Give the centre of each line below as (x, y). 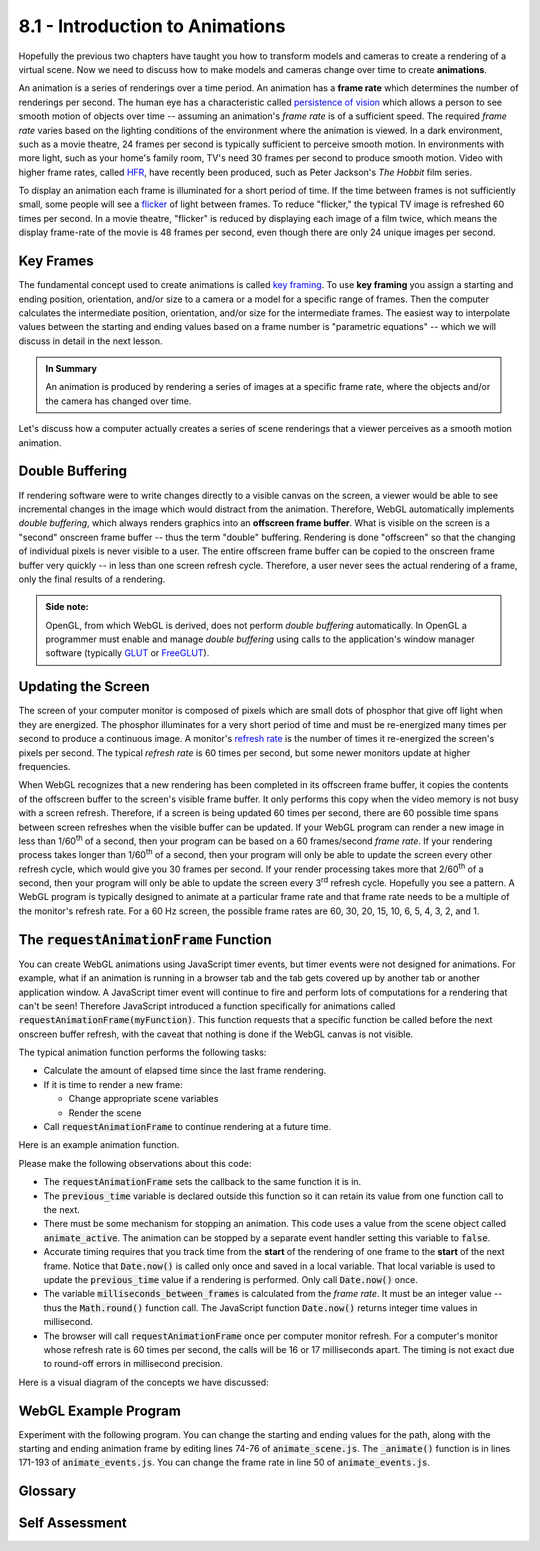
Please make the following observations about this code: (135, 1163)
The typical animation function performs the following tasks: (142, 1052)
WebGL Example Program (100, 1410)
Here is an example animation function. (99, 1145)
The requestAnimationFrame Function (145, 939)
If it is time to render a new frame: (113, 1084)
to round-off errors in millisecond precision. (133, 1364)
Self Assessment (72, 1523)
